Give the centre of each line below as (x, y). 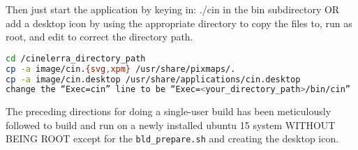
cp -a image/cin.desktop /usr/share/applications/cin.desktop (153, 79)
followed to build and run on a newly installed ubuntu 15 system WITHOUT (171, 125)
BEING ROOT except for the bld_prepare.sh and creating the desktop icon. (172, 138)
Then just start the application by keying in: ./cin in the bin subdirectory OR (173, 9)
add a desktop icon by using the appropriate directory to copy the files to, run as (179, 23)
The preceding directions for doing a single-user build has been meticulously (169, 111)
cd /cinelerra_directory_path (76, 58)
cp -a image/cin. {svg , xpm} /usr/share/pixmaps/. (121, 69)
